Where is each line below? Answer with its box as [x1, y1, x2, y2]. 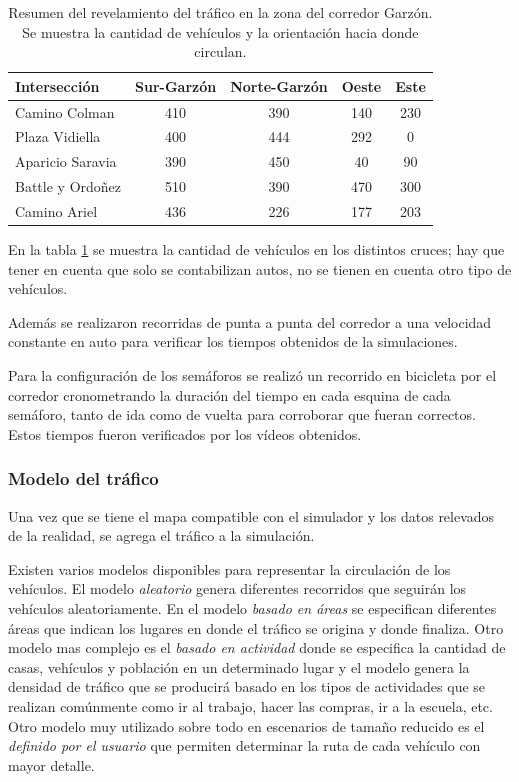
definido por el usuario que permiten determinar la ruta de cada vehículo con [8, 735, 481, 756]
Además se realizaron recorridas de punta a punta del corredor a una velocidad [8, 311, 492, 332]
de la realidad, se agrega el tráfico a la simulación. [8, 525, 315, 546]
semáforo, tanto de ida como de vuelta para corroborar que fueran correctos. [8, 404, 476, 425]
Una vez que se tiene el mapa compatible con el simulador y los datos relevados [8, 505, 495, 526]
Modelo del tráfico [8, 466, 159, 491]
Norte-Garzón [230, 75, 328, 96]
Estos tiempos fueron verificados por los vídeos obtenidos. [8, 423, 362, 444]
